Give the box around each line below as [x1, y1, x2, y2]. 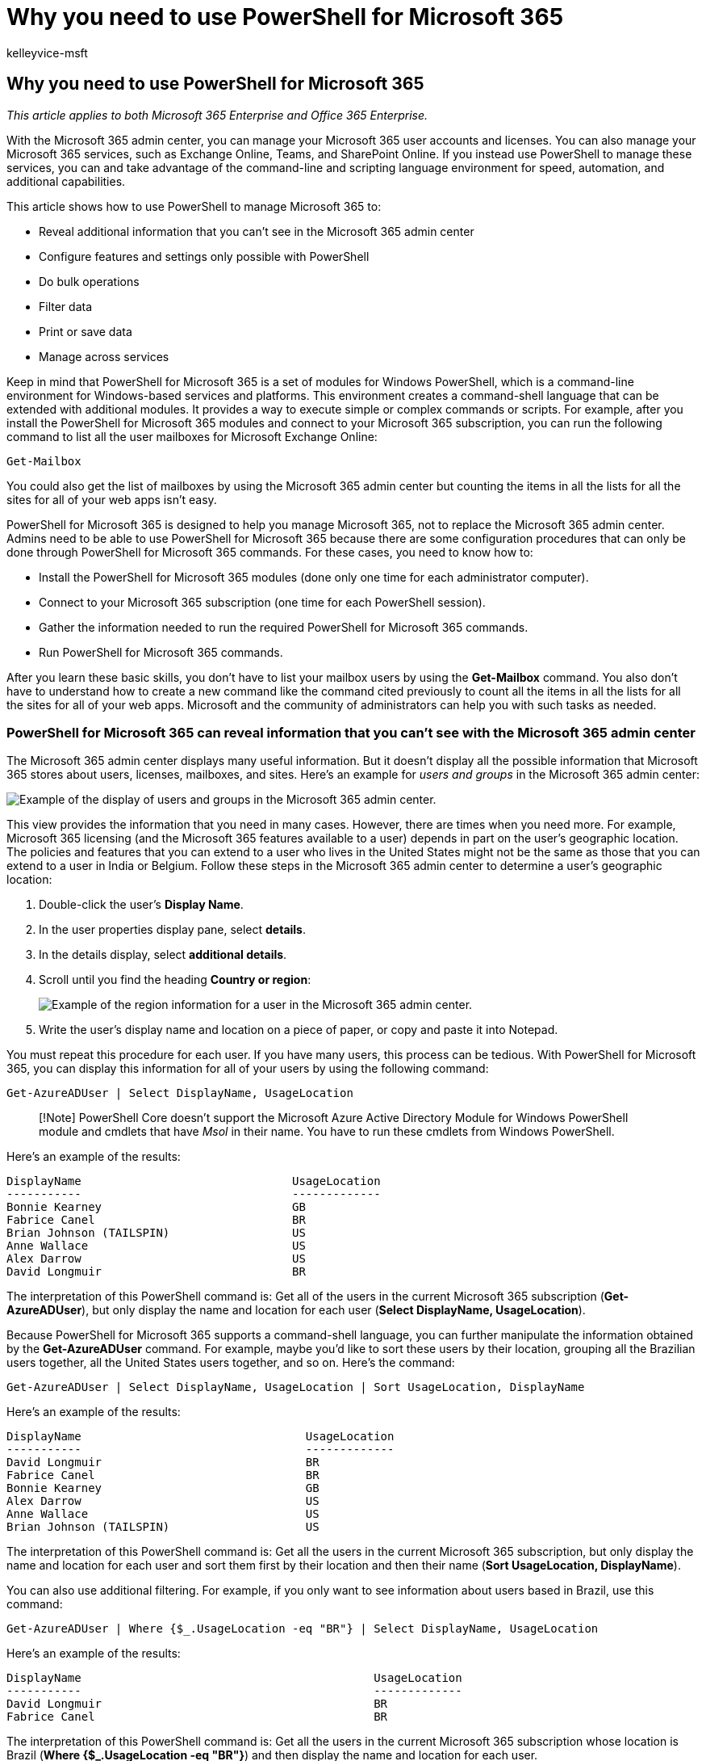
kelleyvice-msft [6, 45, 88, 60]
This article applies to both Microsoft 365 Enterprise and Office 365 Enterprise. [6, 107, 428, 122]
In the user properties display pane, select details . [39, 923, 306, 937]
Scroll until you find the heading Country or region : [39, 973, 311, 987]
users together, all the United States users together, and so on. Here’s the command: [6, 1355, 455, 1370]
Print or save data [39, 324, 132, 338]
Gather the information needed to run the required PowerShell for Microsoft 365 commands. [39, 620, 528, 634]
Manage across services [39, 349, 169, 364]
